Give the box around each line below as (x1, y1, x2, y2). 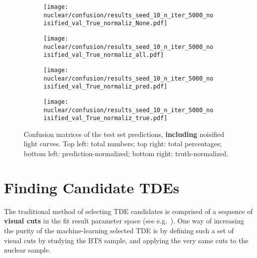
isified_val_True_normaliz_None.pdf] (43, 20, 168, 27)
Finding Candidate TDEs (4, 177, 179, 197)
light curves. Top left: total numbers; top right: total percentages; (24, 138, 222, 149)
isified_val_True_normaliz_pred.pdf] (43, 83, 168, 90)
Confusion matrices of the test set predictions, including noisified (24, 129, 224, 139)
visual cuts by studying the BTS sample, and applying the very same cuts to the (4, 235, 249, 245)
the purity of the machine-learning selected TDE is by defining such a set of (4, 225, 234, 235)
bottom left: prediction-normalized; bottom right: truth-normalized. (24, 148, 229, 159)
